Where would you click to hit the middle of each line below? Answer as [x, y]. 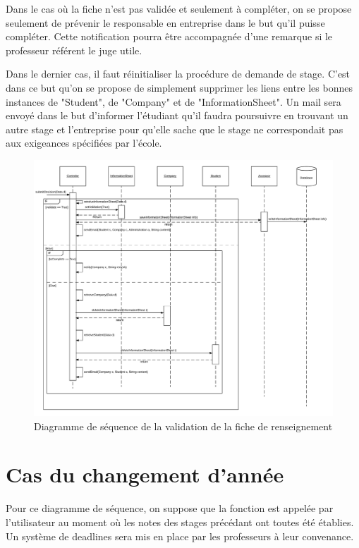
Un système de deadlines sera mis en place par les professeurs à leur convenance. [180, 536]
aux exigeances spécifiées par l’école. [84, 143]
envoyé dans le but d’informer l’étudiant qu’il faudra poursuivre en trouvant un [177, 115]
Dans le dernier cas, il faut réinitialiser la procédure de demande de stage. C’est [178, 74]
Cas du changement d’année [145, 474]
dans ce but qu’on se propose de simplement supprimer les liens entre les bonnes [179, 87]
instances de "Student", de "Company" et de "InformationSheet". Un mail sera [174, 101]
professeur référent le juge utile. [74, 50]
